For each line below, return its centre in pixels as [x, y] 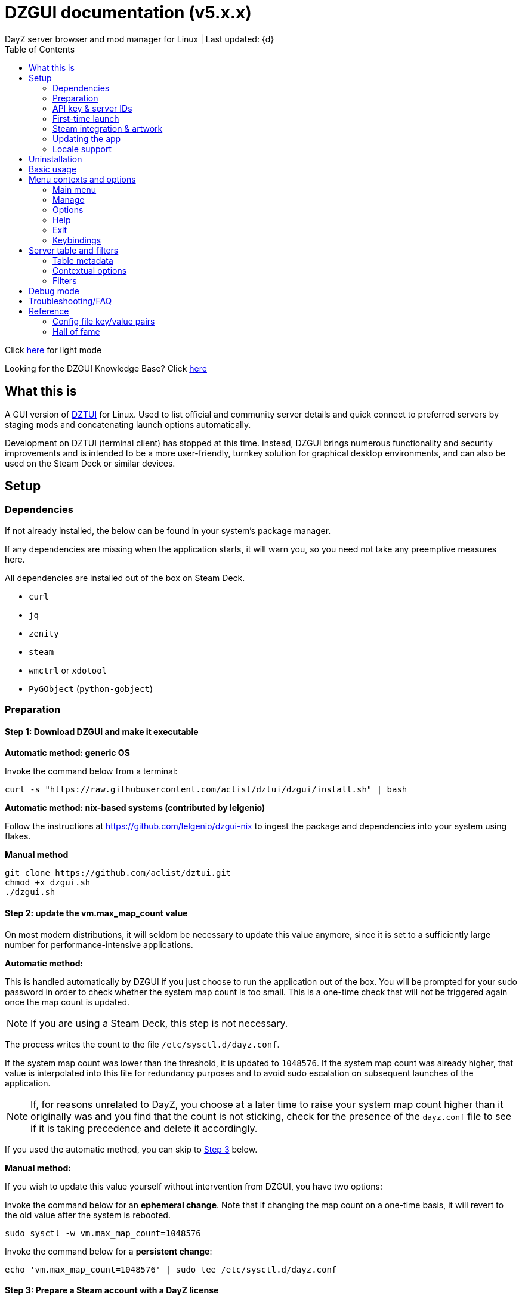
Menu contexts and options [82, 179]
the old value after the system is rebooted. [88, 1215]
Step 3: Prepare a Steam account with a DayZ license [112, 1290]
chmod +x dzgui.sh [48, 883]
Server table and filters [74, 250]
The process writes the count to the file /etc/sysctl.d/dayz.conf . [142, 1044]
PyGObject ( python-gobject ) [91, 688]
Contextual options [90, 270]
